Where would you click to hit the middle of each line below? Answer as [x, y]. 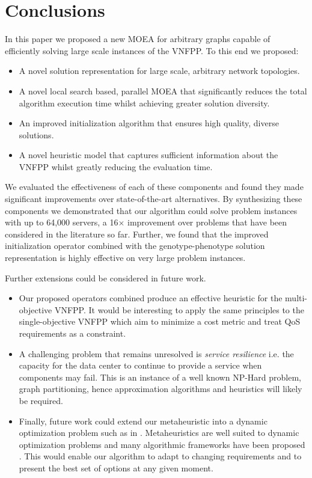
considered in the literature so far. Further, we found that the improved [137, 234]
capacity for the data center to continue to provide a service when [140, 365]
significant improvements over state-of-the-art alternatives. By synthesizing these [154, 199]
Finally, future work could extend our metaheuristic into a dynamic [143, 421]
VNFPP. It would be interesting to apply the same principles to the [179, 309]
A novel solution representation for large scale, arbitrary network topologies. [159, 71]
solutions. [36, 134]
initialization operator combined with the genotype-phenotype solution [135, 246]
